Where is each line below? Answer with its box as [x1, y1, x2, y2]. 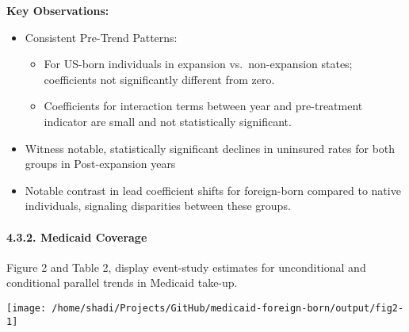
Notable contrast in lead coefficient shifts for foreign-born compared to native [25, 181, 401, 198]
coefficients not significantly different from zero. [44, 71, 275, 87]
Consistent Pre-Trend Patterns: [25, 29, 178, 45]
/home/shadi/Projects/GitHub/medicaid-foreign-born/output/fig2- [52, 302, 404, 314]
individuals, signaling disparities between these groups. [25, 197, 291, 214]
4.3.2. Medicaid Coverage [6, 228, 147, 245]
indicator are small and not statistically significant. [44, 113, 292, 129]
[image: [6, 302, 47, 314]
